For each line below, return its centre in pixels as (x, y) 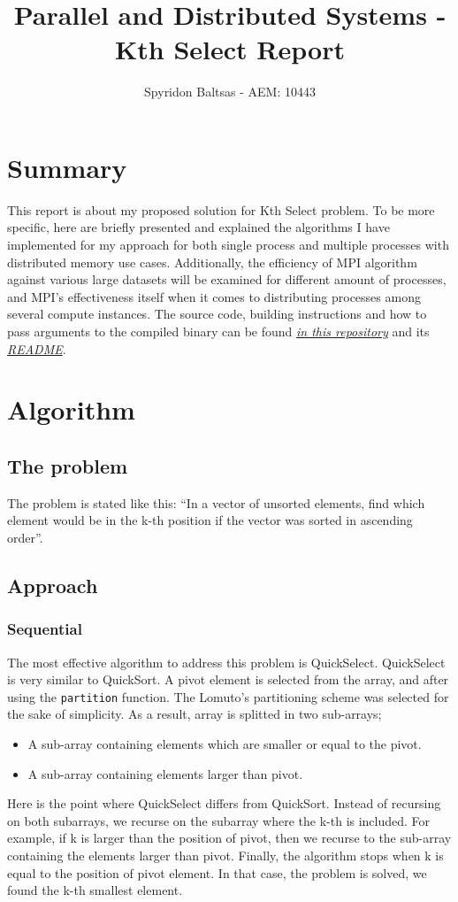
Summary (67, 167)
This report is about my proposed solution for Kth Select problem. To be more (221, 209)
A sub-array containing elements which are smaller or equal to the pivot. (225, 743)
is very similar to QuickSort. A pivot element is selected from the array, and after (228, 679)
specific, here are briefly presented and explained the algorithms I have (198, 227)
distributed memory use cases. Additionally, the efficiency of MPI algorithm (212, 262)
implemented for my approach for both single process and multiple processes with (228, 245)
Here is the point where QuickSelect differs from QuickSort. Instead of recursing (224, 803)
